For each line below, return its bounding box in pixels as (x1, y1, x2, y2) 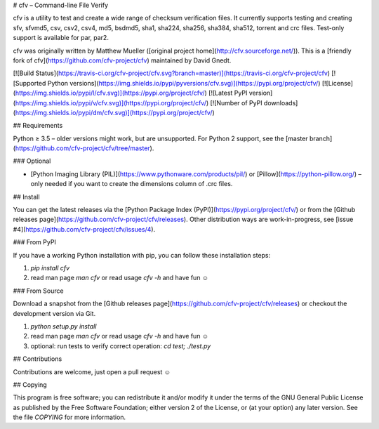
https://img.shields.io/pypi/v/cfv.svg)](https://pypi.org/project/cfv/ (15, 98, 207, 107)
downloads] (263, 98, 298, 107)
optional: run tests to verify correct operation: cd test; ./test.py (30, 341, 211, 350)
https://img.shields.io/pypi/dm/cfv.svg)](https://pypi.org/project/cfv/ (15, 108, 213, 117)
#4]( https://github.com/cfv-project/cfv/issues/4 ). (13, 225, 156, 233)
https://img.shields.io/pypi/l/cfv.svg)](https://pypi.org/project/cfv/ (15, 88, 205, 98)
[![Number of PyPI (210, 98, 262, 107)
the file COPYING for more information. (13, 413, 126, 421)
